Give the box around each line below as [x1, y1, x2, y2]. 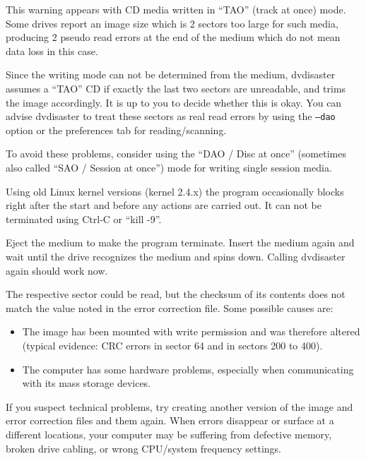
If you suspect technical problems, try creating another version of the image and [6, 399, 353, 414]
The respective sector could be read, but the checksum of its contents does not [6, 287, 346, 301]
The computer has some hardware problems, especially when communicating [22, 361, 354, 376]
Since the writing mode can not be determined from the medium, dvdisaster [6, 67, 336, 82]
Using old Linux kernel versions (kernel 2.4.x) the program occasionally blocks [6, 184, 344, 198]
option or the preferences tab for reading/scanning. [6, 122, 227, 137]
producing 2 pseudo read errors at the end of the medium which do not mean [6, 30, 341, 44]
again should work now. [6, 263, 108, 277]
